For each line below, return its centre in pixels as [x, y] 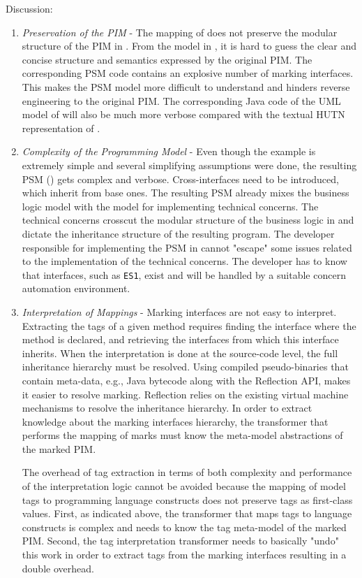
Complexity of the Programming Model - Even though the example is [169, 151]
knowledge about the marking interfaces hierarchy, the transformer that [175, 421]
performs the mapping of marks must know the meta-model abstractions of [182, 435]
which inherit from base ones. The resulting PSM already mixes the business [186, 193]
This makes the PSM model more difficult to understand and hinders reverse [186, 86]
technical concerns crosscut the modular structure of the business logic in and [188, 220]
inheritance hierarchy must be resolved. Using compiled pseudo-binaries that [185, 367]
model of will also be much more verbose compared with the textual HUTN [183, 114]
